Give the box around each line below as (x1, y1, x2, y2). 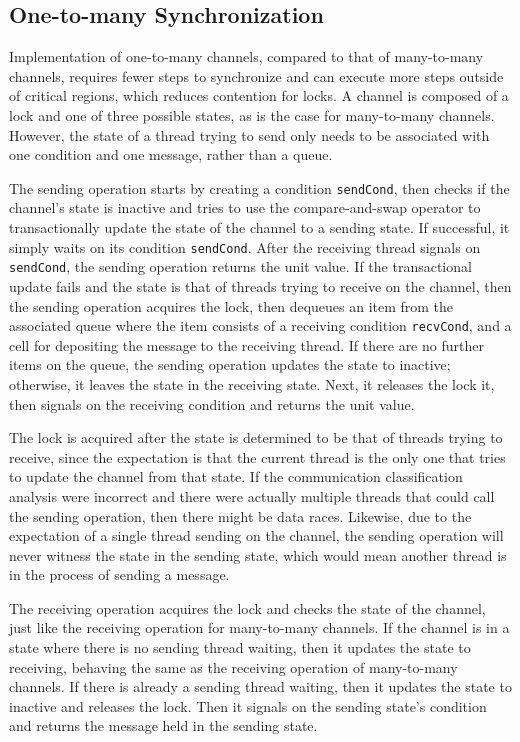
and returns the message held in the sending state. (9, 715, 318, 736)
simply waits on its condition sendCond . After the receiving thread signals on (9, 236, 481, 257)
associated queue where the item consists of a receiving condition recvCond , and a (9, 315, 512, 336)
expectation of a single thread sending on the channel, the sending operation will (9, 525, 504, 546)
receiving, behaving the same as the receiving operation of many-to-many (9, 656, 458, 677)
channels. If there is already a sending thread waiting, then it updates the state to (9, 676, 512, 697)
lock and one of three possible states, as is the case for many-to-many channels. (9, 104, 495, 125)
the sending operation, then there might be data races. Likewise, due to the (9, 505, 472, 526)
